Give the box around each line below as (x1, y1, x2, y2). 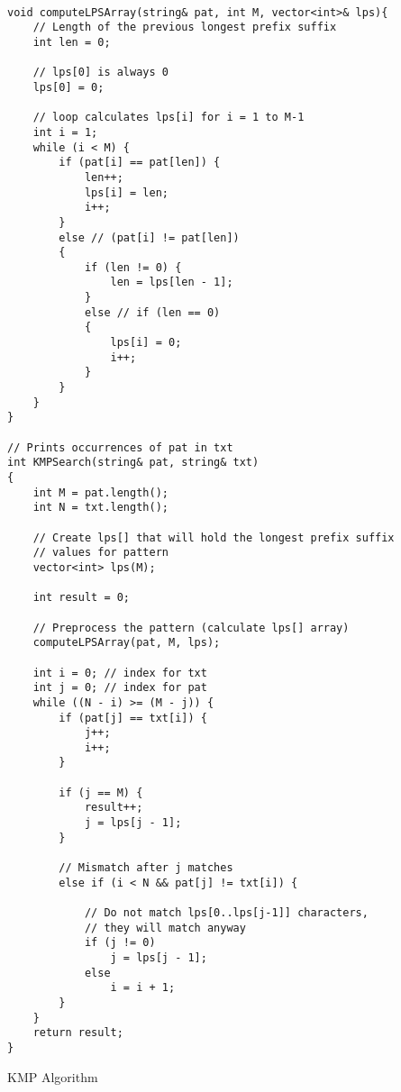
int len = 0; (32, 35, 111, 49)
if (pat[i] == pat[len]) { (59, 156, 221, 169)
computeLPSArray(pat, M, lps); (32, 636, 221, 650)
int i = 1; (32, 125, 98, 139)
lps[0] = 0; (32, 80, 105, 94)
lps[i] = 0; (110, 336, 182, 350)
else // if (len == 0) (84, 305, 221, 319)
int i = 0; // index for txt (32, 666, 207, 679)
